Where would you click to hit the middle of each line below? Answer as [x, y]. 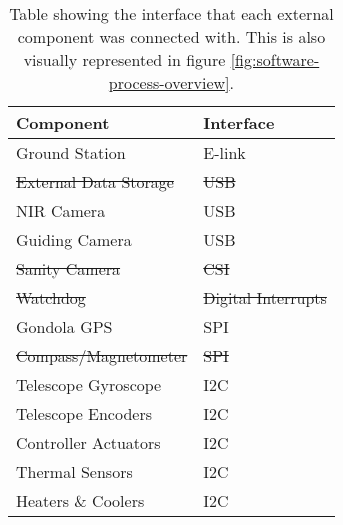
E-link [224, 152]
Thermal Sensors [74, 471]
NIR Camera [61, 210]
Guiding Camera [74, 239]
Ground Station [71, 152]
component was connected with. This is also [171, 36]
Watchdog [51, 297]
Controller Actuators [88, 442]
